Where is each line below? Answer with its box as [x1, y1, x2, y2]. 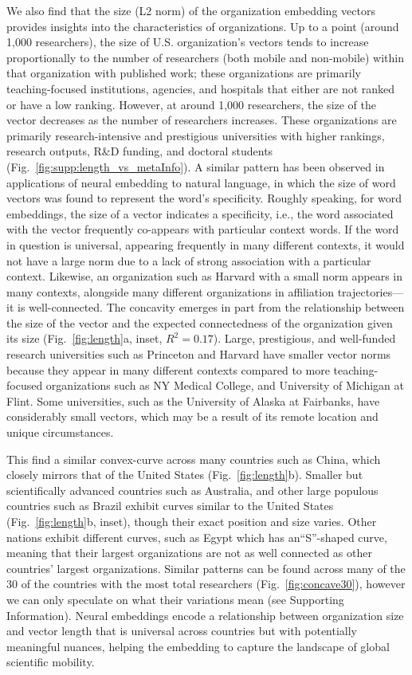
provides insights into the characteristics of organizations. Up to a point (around [6, 18, 399, 34]
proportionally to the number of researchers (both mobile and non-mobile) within [6, 49, 404, 65]
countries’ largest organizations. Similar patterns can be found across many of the [6, 559, 406, 576]
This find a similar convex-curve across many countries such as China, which [6, 450, 381, 467]
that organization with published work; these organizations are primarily [6, 65, 362, 81]
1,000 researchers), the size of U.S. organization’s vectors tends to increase [6, 33, 369, 50]
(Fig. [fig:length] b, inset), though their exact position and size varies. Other [6, 513, 377, 529]
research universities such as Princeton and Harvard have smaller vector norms [6, 346, 391, 363]
